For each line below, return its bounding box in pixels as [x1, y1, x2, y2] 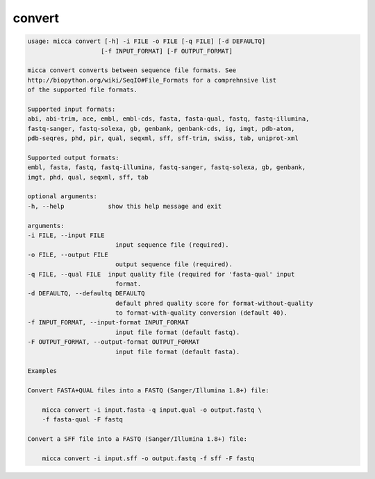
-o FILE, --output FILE [27, 250, 109, 259]
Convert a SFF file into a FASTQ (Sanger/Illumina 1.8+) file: [27, 435, 248, 443]
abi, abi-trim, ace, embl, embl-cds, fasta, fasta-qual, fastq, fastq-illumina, [27, 115, 310, 123]
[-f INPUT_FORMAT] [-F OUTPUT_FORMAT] [101, 47, 233, 55]
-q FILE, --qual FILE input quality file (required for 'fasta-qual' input [27, 270, 295, 278]
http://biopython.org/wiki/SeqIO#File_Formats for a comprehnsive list [27, 76, 277, 84]
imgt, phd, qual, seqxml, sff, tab [27, 173, 149, 181]
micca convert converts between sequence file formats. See [27, 67, 237, 74]
